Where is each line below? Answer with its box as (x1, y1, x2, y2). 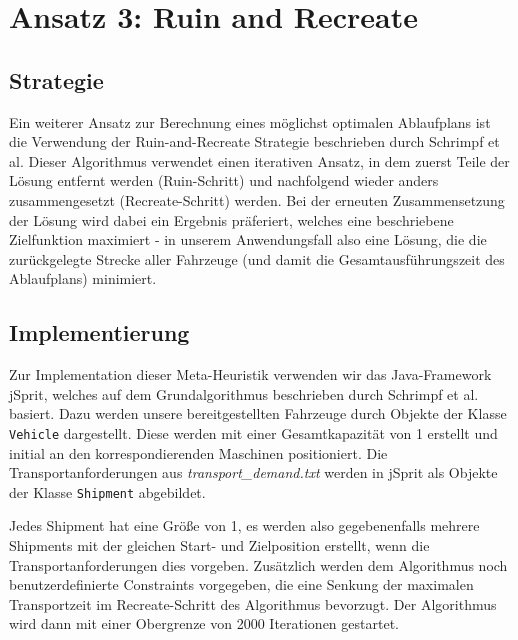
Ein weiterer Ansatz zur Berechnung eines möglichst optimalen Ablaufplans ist (9, 111, 491, 132)
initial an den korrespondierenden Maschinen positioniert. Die (9, 442, 388, 463)
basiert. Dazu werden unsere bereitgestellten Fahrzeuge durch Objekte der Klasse (9, 403, 507, 424)
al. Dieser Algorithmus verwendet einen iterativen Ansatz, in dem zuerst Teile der (9, 150, 510, 171)
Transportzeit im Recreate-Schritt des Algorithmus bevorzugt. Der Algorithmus (9, 593, 497, 614)
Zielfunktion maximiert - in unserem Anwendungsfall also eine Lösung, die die (9, 229, 487, 250)
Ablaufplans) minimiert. (9, 268, 157, 289)
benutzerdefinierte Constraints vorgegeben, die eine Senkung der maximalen (9, 574, 474, 595)
